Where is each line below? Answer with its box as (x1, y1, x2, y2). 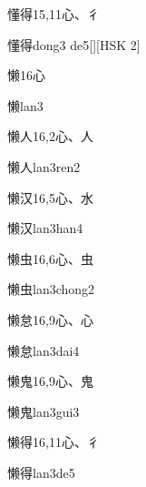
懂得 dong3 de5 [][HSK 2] (7, 35, 141, 54)
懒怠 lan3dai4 (7, 340, 80, 360)
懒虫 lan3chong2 (7, 279, 95, 299)
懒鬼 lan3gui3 (7, 401, 80, 421)
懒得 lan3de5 (7, 462, 75, 482)
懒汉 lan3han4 (7, 218, 83, 238)
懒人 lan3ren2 (7, 157, 81, 176)
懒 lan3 (7, 96, 44, 115)
